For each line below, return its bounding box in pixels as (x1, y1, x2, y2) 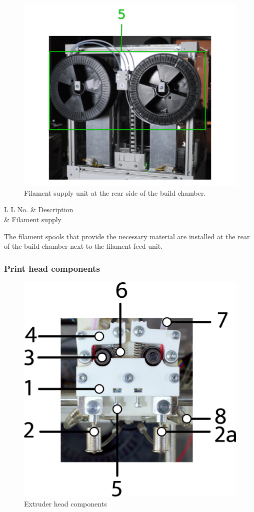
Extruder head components (24, 498, 107, 508)
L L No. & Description (4, 204, 73, 215)
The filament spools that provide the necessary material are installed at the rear (4, 231, 250, 241)
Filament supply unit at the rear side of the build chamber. (24, 187, 206, 198)
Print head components (4, 262, 100, 274)
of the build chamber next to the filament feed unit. (4, 241, 163, 251)
